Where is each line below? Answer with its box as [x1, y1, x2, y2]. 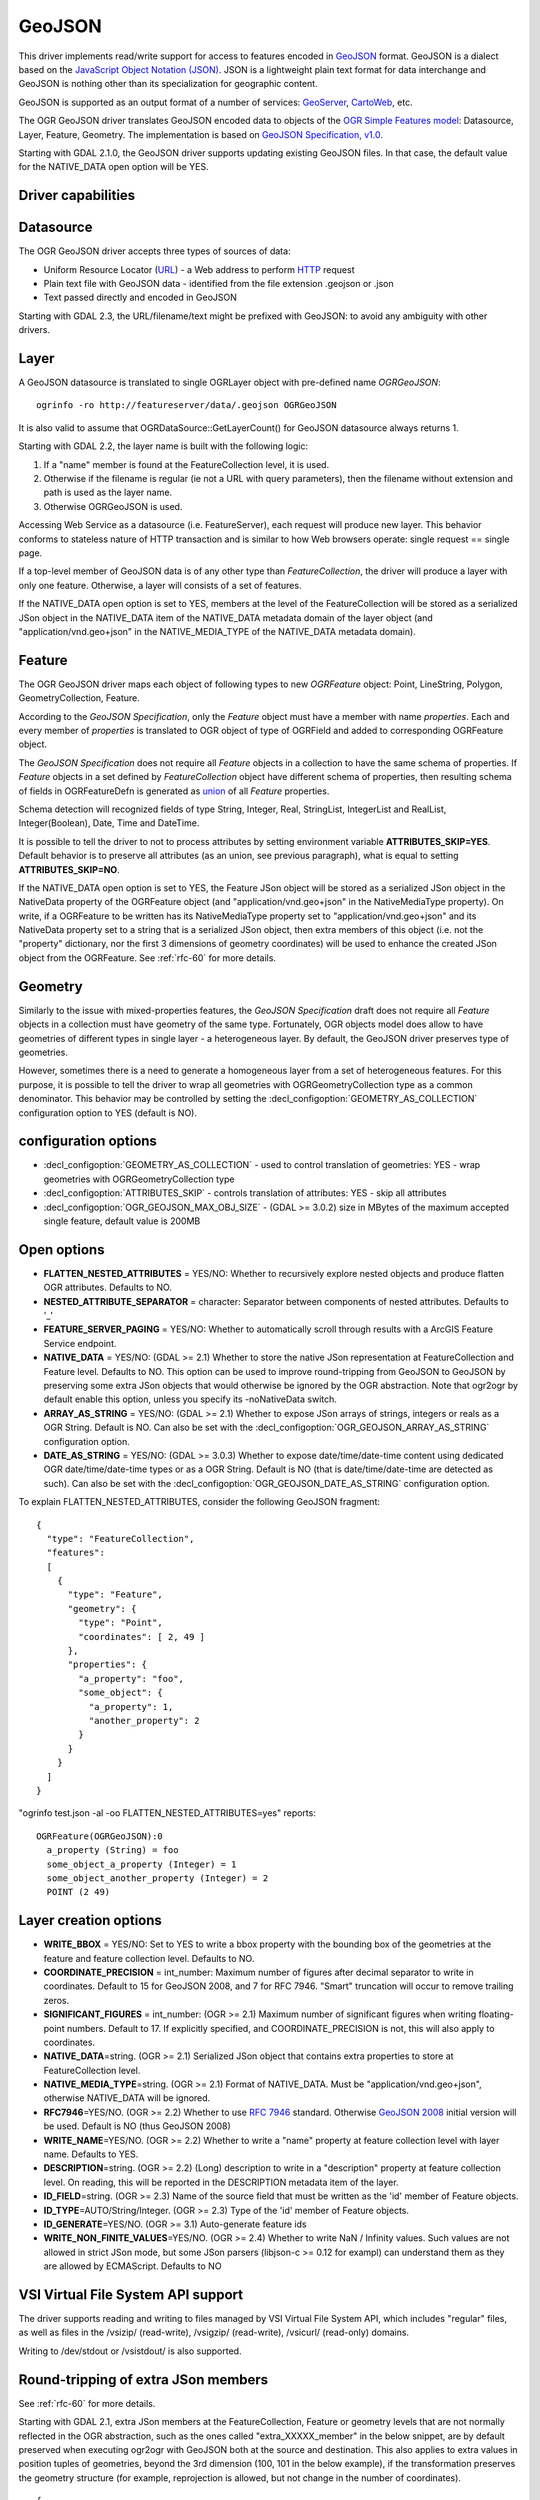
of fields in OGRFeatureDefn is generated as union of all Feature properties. [18, 785, 330, 797]
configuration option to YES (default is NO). [18, 1106, 197, 1119]
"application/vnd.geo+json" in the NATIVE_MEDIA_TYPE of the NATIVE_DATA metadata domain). [18, 625, 417, 637]
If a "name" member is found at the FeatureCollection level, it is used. [43, 458, 330, 470]
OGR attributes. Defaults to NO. [43, 1281, 172, 1294]
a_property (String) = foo [46, 1845, 179, 1856]
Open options [18, 1241, 105, 1258]
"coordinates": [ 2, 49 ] [78, 1631, 205, 1642]
